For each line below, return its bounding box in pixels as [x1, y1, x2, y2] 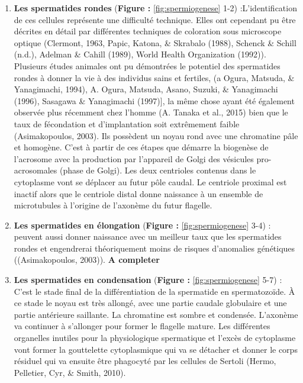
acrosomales [14, 164, 57, 176]
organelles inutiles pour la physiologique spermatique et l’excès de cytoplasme [14, 331, 296, 344]
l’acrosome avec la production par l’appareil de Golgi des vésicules [14, 152, 254, 165]
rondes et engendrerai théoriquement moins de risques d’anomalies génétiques [14, 242, 295, 254]
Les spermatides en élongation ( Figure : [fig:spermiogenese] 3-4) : [14, 218, 271, 231]
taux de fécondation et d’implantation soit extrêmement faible [14, 117, 240, 130]
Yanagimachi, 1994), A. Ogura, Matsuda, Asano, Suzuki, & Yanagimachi [14, 83, 278, 95]
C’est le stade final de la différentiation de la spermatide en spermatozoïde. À [14, 285, 295, 297]
